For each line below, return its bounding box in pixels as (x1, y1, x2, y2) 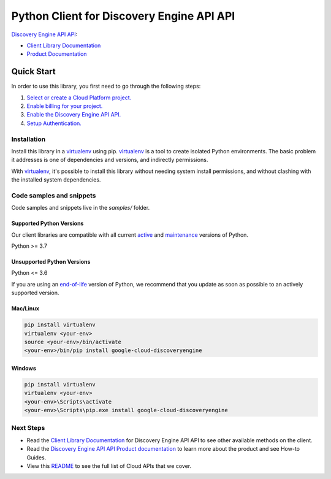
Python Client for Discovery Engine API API (11, 9, 235, 23)
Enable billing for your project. (26, 102, 103, 110)
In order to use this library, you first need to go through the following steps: (11, 83, 201, 90)
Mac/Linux (11, 305, 40, 312)
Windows (11, 364, 36, 372)
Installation (11, 135, 46, 144)
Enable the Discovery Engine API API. (26, 111, 121, 118)
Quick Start (11, 66, 56, 77)
